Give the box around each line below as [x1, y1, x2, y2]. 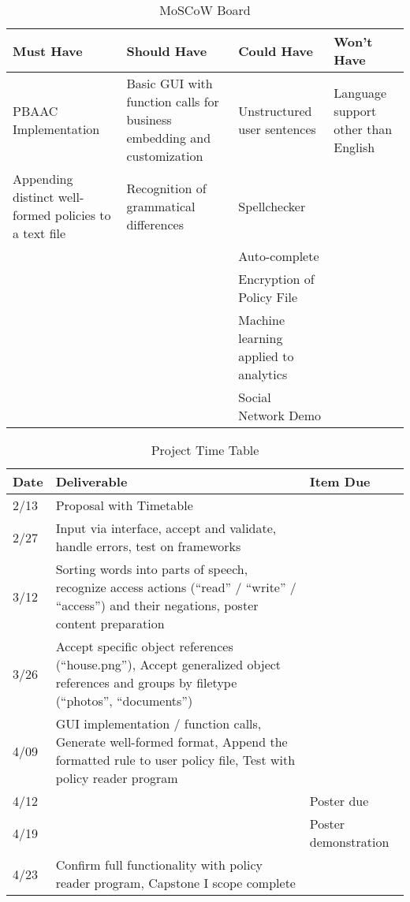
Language [334, 83, 387, 102]
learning [238, 329, 283, 347]
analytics [238, 365, 288, 383]
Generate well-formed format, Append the [55, 732, 288, 751]
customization [126, 147, 203, 165]
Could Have [238, 41, 313, 60]
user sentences [238, 119, 316, 138]
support [334, 101, 377, 120]
